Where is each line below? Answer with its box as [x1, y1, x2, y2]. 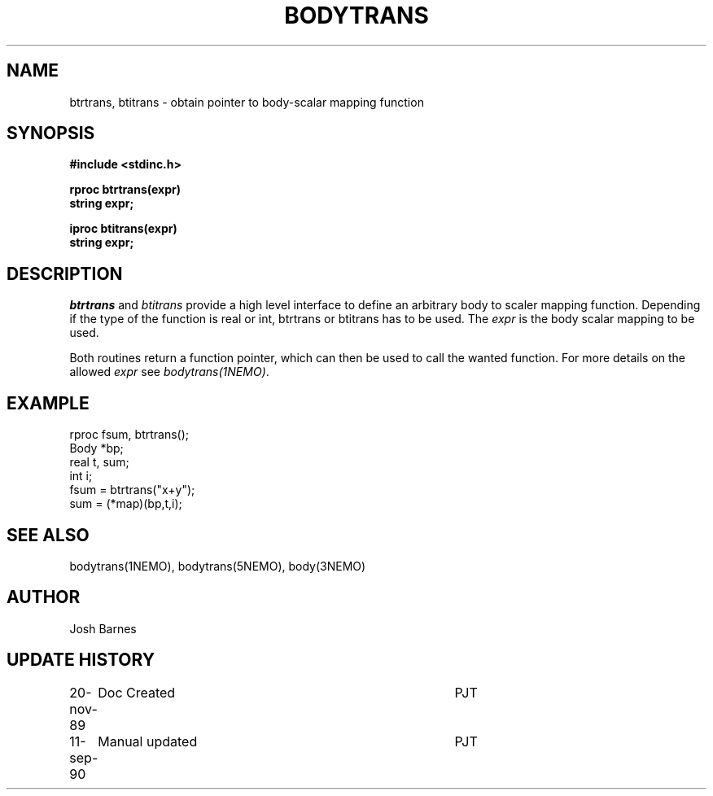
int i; [69, 469, 93, 483]
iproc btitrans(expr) [69, 221, 177, 236]
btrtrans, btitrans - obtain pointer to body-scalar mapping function [69, 94, 424, 109]
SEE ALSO [7, 524, 90, 545]
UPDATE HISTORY [7, 649, 155, 671]
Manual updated [98, 733, 198, 750]
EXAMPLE [7, 392, 90, 413]
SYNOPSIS [7, 123, 95, 144]
